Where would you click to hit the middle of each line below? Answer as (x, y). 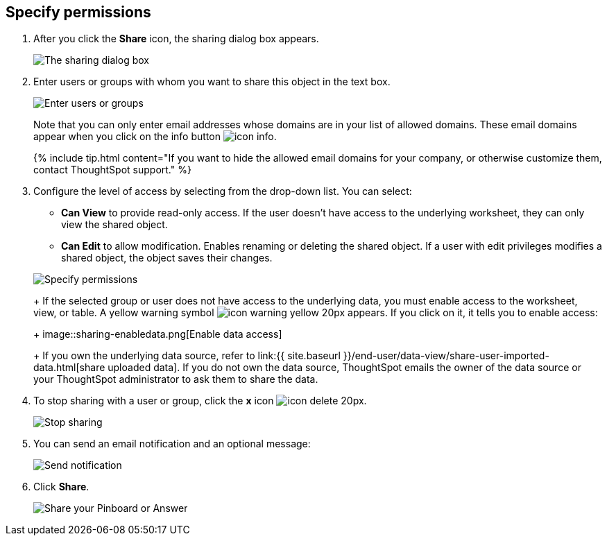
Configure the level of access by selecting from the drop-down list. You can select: (223, 191)
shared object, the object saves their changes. (167, 258)
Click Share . (61, 487)
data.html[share (69, 368)
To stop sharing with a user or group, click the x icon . (200, 401)
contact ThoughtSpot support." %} (112, 170)
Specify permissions (78, 12)
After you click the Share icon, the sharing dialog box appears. (176, 39)
